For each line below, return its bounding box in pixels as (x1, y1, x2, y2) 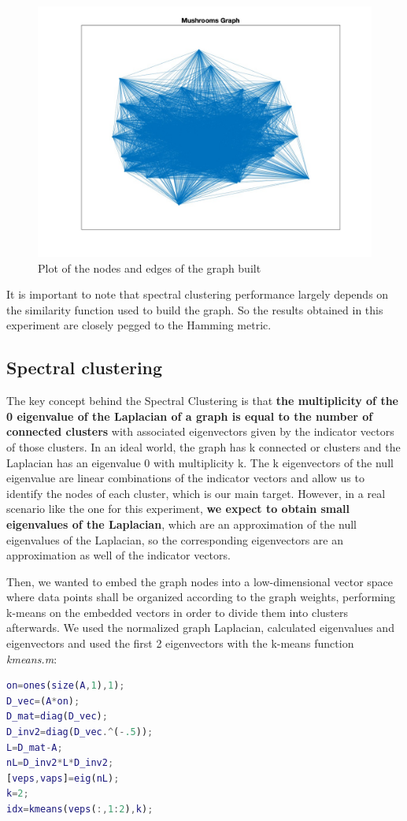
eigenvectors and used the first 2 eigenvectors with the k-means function (6, 635, 354, 652)
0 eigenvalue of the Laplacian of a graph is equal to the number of (6, 407, 373, 424)
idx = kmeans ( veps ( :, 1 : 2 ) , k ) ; (6, 804, 154, 815)
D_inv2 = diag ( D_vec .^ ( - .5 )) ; (6, 726, 154, 738)
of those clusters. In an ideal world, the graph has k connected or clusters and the (6, 438, 401, 455)
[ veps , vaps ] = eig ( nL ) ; (6, 772, 120, 784)
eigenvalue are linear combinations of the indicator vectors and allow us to (6, 470, 364, 486)
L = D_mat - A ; (6, 741, 63, 753)
